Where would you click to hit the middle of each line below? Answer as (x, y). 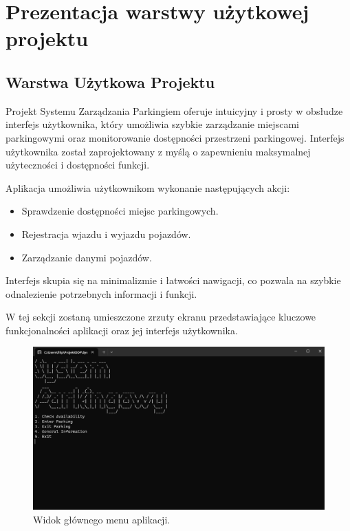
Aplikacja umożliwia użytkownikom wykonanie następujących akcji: (148, 187)
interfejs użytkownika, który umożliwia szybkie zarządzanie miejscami (152, 124)
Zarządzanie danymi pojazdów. (87, 257)
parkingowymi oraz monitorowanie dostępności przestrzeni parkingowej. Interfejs (175, 137)
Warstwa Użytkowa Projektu (110, 82)
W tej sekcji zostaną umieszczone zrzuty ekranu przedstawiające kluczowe (161, 317)
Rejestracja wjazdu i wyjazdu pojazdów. (106, 234)
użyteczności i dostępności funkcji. (78, 165)
